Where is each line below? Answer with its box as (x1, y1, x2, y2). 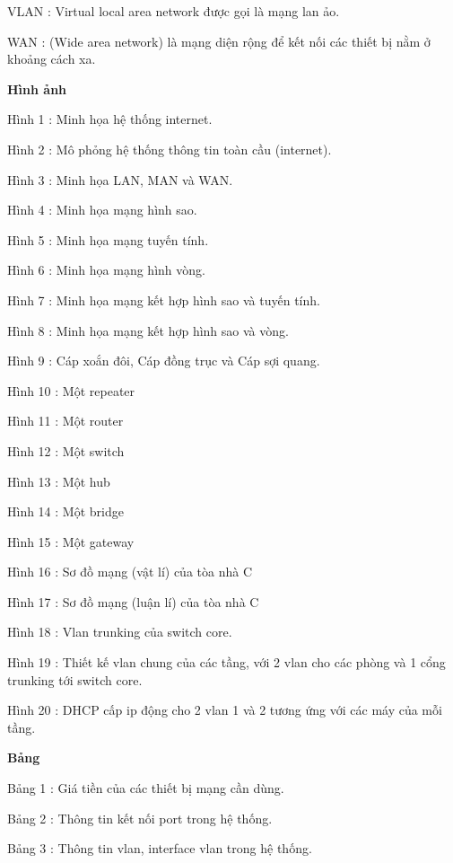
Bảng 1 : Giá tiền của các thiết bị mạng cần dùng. (7, 779, 284, 797)
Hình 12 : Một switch (7, 441, 125, 460)
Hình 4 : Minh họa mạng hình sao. (7, 200, 197, 219)
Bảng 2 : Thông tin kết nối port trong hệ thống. (7, 808, 273, 827)
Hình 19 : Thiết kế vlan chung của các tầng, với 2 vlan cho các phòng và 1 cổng (7, 653, 446, 672)
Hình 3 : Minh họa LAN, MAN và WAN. (7, 170, 233, 189)
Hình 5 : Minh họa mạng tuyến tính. (7, 230, 209, 249)
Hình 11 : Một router (7, 411, 124, 430)
